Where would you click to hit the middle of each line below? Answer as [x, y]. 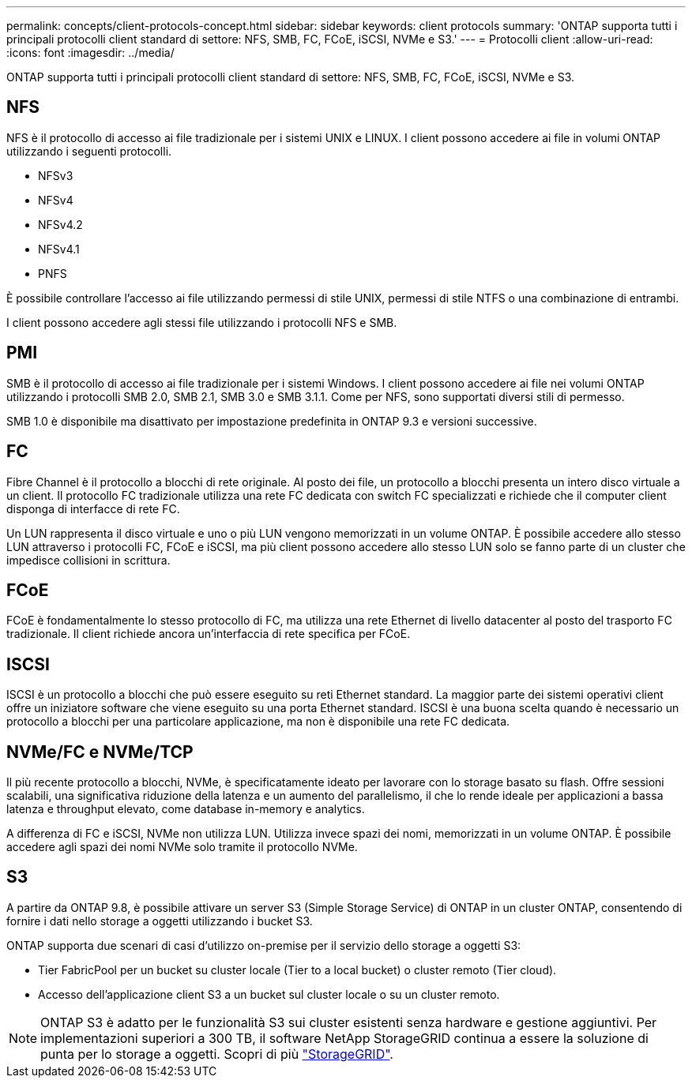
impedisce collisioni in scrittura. [88, 560]
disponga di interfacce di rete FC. [93, 508]
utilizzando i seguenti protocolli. [89, 151]
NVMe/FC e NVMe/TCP [100, 752]
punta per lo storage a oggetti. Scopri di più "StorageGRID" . [217, 1054]
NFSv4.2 [60, 224]
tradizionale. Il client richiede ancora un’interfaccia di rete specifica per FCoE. [209, 634]
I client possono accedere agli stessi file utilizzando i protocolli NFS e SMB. [202, 322]
